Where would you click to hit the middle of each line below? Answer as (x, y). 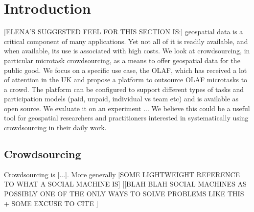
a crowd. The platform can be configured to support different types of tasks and (124, 89)
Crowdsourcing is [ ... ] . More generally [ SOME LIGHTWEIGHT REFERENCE (122, 174)
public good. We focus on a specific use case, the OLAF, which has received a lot (126, 70)
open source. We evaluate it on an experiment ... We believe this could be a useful (127, 108)
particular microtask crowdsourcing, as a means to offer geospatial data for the (122, 60)
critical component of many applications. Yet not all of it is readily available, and (126, 41)
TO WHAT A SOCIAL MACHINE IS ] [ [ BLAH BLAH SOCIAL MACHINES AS (125, 184)
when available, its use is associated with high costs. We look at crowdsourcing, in (127, 51)
